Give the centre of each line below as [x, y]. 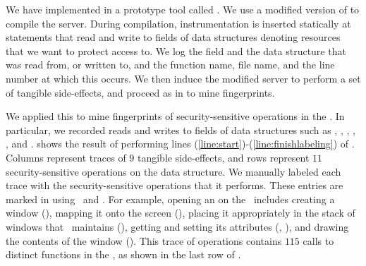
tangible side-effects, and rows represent [223, 157]
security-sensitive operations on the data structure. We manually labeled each [173, 171]
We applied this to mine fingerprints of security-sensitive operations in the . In [175, 116]
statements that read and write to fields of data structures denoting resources [173, 37]
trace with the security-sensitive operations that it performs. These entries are [175, 185]
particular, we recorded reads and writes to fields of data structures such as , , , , [181, 129]
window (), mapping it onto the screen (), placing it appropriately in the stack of [181, 213]
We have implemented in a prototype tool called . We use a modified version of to [183, 9]
